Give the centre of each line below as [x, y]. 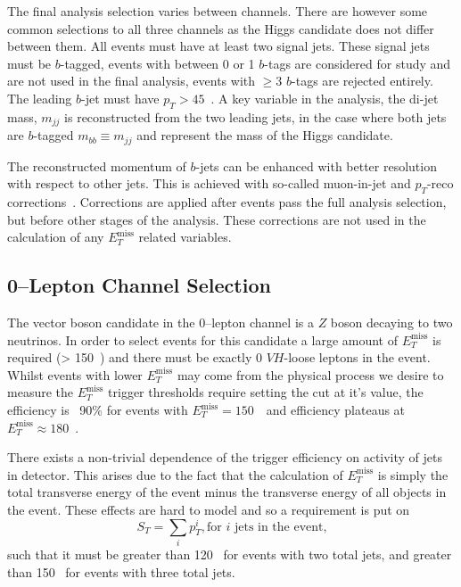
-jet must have [120, 98]
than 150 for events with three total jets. [121, 571]
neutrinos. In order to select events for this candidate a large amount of [202, 339]
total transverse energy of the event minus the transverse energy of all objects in [227, 492]
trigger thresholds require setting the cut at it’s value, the [266, 392]
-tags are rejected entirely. [362, 81]
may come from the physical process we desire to [310, 374]
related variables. [185, 237]
